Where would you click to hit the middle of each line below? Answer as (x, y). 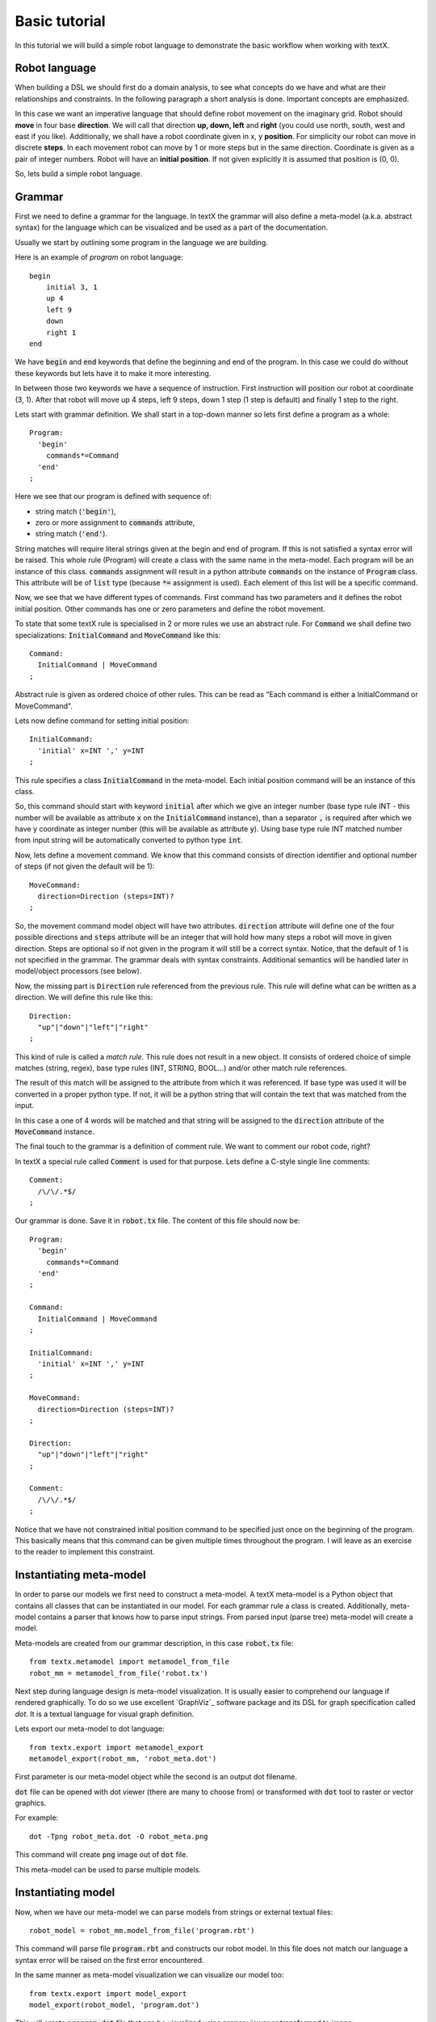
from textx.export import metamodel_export (117, 1747)
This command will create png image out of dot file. (102, 1855)
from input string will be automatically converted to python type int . (129, 840)
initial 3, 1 (71, 288)
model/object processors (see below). (78, 971)
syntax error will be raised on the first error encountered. (110, 1960)
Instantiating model (65, 1893)
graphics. (31, 1803)
